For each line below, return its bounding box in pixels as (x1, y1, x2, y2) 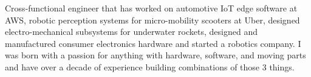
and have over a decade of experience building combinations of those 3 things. (5, 60, 295, 73)
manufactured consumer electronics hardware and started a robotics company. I (5, 37, 301, 49)
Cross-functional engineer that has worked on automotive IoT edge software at (5, 2, 298, 14)
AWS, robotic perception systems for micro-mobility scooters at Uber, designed (5, 13, 300, 26)
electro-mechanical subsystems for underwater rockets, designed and (5, 25, 258, 38)
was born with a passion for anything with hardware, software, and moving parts (5, 49, 306, 61)
